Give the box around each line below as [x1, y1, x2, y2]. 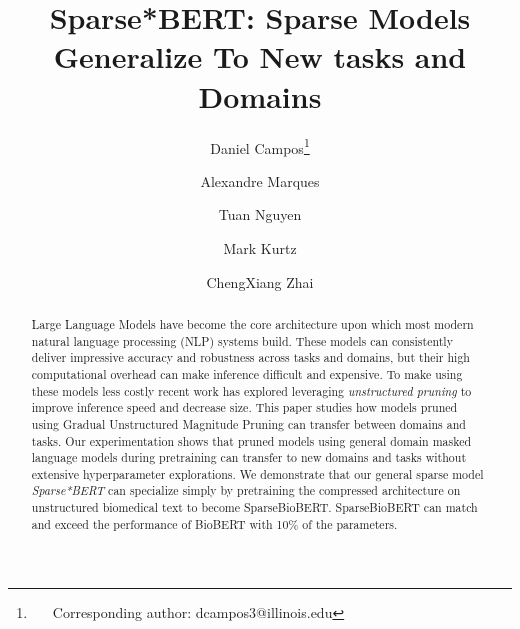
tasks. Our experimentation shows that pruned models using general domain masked [31, 432, 472, 449]
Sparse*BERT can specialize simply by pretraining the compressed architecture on [31, 482, 461, 499]
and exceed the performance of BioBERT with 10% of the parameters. [31, 515, 398, 532]
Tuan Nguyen [218, 204, 302, 225]
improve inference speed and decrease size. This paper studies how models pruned [31, 399, 458, 416]
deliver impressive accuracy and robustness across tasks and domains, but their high [31, 349, 470, 366]
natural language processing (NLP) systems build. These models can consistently [31, 332, 453, 349]
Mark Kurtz [223, 237, 297, 258]
